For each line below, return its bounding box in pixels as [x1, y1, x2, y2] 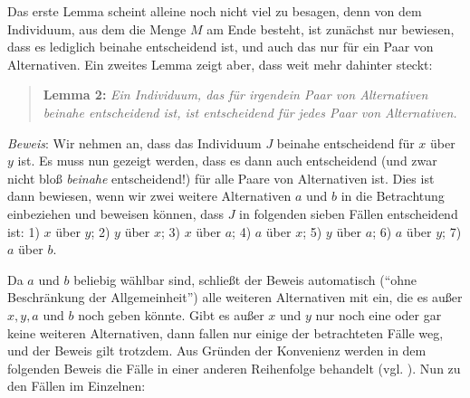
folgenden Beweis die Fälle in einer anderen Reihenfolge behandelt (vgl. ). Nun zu [7, 358, 461, 377]
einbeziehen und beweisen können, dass [7, 204, 225, 223]
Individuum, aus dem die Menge [7, 19, 187, 38]
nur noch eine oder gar [315, 305, 442, 324]
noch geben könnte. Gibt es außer [78, 305, 264, 324]
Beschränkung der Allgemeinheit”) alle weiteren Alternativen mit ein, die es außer [7, 288, 463, 307]
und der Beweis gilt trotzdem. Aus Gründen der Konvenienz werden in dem [7, 341, 427, 360]
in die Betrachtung [341, 186, 445, 205]
